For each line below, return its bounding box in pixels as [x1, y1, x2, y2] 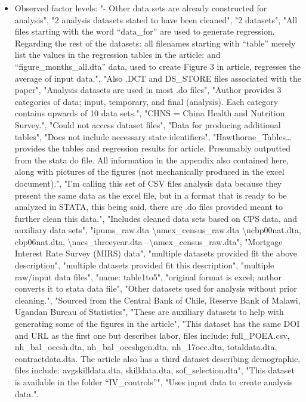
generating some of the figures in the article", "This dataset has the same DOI [14, 317, 300, 330]
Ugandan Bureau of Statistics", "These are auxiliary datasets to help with [14, 305, 284, 318]
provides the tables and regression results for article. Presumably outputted [14, 142, 291, 154]
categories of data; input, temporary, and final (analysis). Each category [14, 95, 279, 107]
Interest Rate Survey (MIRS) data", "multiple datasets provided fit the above [14, 247, 298, 259]
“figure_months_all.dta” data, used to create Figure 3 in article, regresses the [14, 60, 301, 72]
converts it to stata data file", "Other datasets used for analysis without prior [14, 282, 297, 295]
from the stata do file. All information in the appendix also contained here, [14, 153, 289, 166]
